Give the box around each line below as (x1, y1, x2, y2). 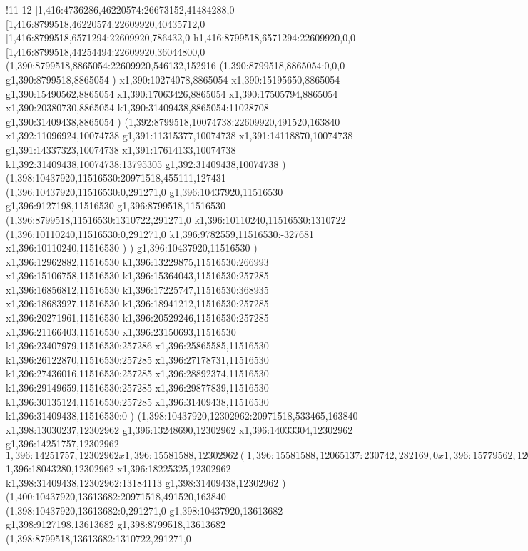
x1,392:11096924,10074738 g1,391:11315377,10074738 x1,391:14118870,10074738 (6, 128, 353, 143)
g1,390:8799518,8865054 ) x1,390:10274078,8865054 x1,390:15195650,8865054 (6, 71, 340, 86)
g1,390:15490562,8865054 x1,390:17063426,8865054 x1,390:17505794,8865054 (6, 86, 338, 101)
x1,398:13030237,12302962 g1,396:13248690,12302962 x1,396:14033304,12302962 (6, 422, 353, 437)
